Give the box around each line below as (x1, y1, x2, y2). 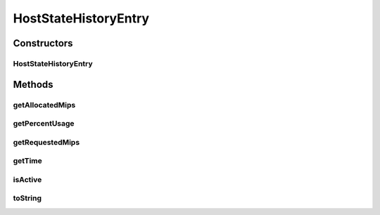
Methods (13, 78, 53, 91)
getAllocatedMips (13, 100, 76, 110)
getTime (13, 156, 42, 166)
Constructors (13, 37, 73, 49)
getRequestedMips (13, 137, 80, 147)
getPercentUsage (13, 119, 75, 129)
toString (13, 193, 42, 203)
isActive (13, 174, 42, 184)
